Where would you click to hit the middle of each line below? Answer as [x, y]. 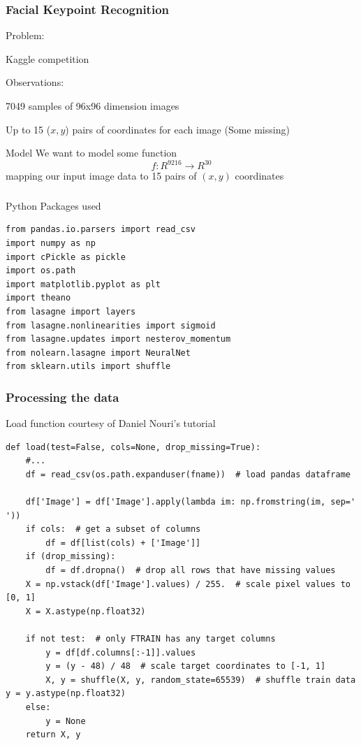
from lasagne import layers [71, 311]
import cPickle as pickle [66, 257]
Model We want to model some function [91, 153]
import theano [38, 298]
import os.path [41, 271]
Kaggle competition [47, 58]
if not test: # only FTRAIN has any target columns [150, 639]
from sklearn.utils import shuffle [88, 367]
